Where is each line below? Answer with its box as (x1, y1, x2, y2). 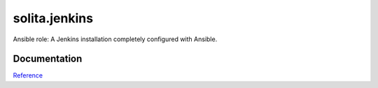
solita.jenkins (13, 10, 94, 26)
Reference (13, 71, 43, 80)
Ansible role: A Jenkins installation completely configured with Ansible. (13, 35, 218, 43)
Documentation (13, 53, 83, 65)
